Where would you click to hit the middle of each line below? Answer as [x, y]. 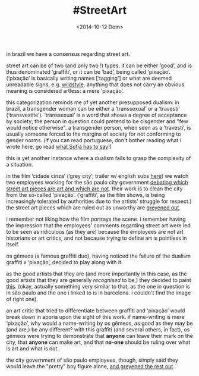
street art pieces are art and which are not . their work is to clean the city [94, 189]
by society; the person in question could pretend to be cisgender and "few [97, 121]
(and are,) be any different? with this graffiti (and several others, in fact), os [98, 329]
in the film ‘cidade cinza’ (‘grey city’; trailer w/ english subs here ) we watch [97, 176]
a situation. [20, 164]
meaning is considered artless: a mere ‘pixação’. [65, 90]
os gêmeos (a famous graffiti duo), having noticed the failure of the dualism [99, 256]
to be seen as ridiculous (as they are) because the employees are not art [95, 231]
